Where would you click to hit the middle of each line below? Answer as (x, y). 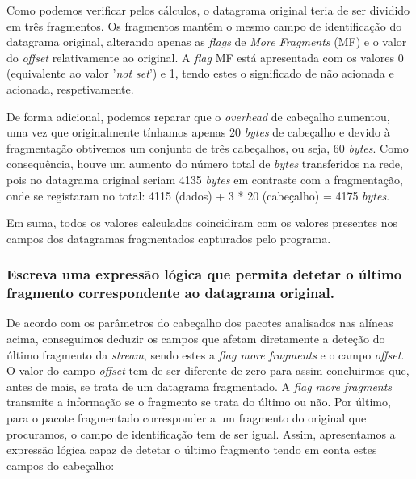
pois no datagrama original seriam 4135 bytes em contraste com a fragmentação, (205, 179)
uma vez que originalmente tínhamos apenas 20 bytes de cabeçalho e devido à (198, 132)
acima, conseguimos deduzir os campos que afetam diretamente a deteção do (196, 339)
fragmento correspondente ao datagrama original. (170, 293)
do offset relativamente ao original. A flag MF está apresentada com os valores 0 (205, 57)
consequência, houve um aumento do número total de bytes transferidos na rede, (205, 164)
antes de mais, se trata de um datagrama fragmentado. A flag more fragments (200, 386)
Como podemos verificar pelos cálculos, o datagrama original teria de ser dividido (208, 10)
